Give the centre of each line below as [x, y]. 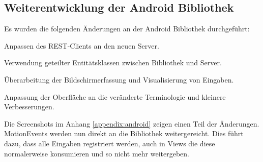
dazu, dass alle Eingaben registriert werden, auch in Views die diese [110, 143]
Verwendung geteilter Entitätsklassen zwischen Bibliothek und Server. [113, 63]
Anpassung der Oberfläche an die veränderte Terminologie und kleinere [115, 96]
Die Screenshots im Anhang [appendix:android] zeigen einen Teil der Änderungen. [132, 123]
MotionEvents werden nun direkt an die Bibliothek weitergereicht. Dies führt [124, 133]
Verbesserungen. [29, 107]
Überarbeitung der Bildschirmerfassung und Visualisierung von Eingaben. [119, 79]
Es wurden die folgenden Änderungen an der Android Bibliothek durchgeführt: [127, 29]
